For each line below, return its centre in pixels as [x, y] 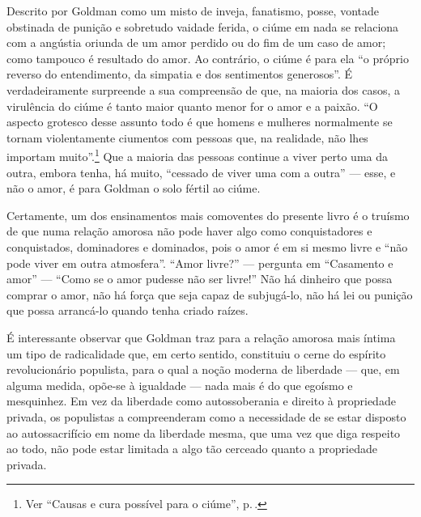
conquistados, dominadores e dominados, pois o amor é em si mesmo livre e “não [207, 246]
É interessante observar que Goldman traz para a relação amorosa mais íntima [201, 337]
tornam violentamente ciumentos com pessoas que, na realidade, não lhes [187, 137]
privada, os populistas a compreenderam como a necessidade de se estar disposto [206, 416]
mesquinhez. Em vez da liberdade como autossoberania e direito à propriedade [201, 401]
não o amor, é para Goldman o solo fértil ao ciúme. [134, 188]
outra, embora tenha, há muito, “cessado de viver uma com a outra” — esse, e [201, 172]
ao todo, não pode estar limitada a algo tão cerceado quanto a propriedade [192, 449]
